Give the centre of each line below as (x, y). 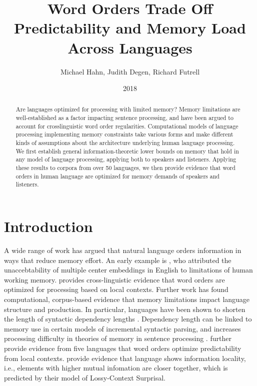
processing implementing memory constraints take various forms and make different (124, 134)
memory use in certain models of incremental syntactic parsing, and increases (122, 328)
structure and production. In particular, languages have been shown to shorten (125, 309)
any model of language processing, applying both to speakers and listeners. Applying (126, 159)
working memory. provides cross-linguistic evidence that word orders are (114, 279)
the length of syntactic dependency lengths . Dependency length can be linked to (128, 319)
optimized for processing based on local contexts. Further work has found (116, 289)
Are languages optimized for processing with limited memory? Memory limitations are (128, 109)
